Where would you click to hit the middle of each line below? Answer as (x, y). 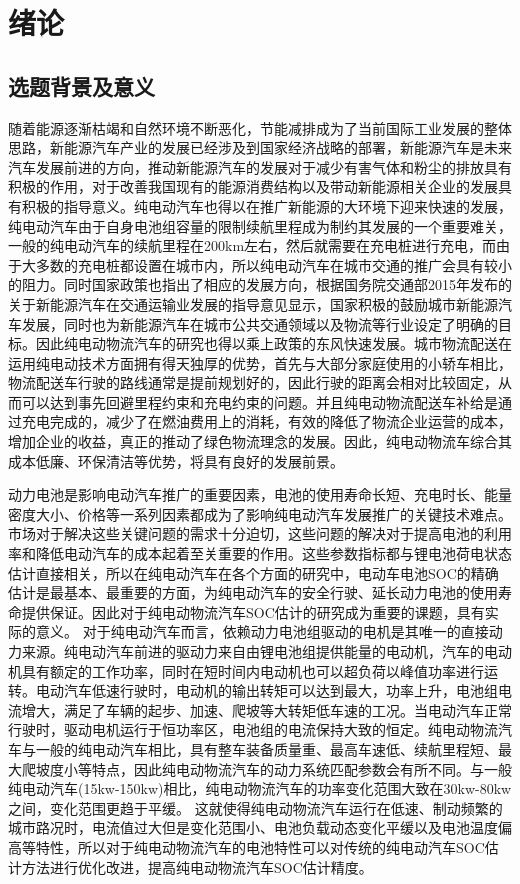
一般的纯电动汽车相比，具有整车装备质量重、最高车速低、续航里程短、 (266, 748)
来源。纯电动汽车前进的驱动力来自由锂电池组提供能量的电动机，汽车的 (252, 651)
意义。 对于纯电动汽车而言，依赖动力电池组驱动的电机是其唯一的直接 (262, 631)
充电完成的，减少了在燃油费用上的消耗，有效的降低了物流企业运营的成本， (266, 421)
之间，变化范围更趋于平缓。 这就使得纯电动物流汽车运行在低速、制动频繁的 (255, 807)
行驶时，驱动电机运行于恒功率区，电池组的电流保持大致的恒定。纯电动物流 (253, 729)
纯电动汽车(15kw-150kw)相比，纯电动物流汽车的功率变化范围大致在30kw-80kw (260, 788)
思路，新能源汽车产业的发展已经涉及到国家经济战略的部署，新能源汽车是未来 (260, 147)
